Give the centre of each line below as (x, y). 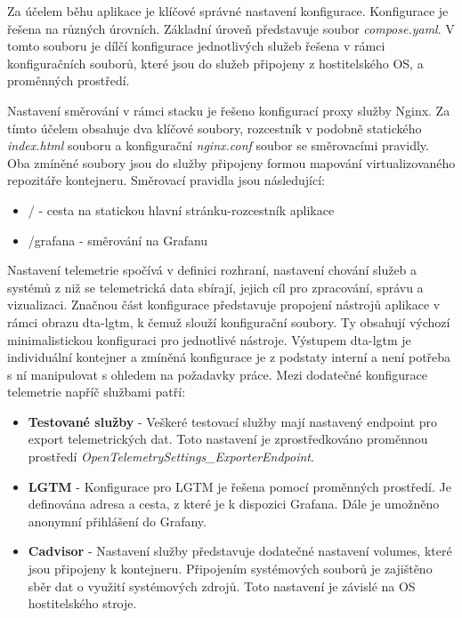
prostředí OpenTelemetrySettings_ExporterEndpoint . (171, 457)
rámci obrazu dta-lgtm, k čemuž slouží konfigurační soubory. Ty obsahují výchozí (229, 321)
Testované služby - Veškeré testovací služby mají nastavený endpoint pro (232, 421)
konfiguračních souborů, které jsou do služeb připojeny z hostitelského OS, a (215, 63)
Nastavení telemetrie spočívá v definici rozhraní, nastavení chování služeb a (212, 270)
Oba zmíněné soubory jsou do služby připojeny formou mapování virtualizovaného (231, 162)
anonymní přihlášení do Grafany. (117, 521)
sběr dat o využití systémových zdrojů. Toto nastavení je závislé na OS (222, 586)
